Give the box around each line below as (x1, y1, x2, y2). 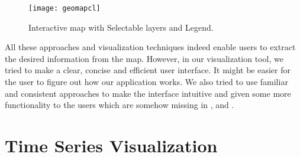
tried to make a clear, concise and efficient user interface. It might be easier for (5, 64, 291, 76)
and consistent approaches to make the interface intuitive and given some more (5, 87, 291, 99)
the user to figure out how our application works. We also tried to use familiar (5, 76, 288, 88)
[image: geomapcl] (28, 4, 101, 12)
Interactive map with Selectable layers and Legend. (28, 21, 214, 33)
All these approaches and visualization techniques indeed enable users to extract (5, 41, 296, 53)
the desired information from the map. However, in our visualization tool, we (5, 52, 283, 64)
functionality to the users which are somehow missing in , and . (5, 99, 234, 111)
